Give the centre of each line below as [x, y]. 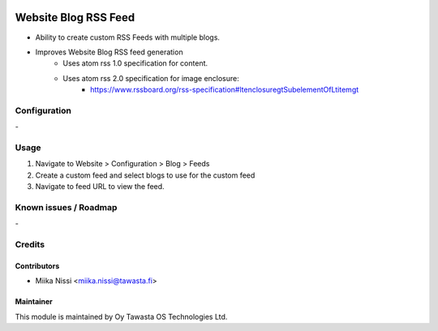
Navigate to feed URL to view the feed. [100, 187]
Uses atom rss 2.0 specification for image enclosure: [151, 78]
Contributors [37, 266]
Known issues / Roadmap [66, 207]
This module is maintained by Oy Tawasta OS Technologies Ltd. [121, 316]
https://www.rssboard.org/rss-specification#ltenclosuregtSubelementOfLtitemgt [225, 90]
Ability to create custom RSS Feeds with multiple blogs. [128, 37]
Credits [30, 245]
